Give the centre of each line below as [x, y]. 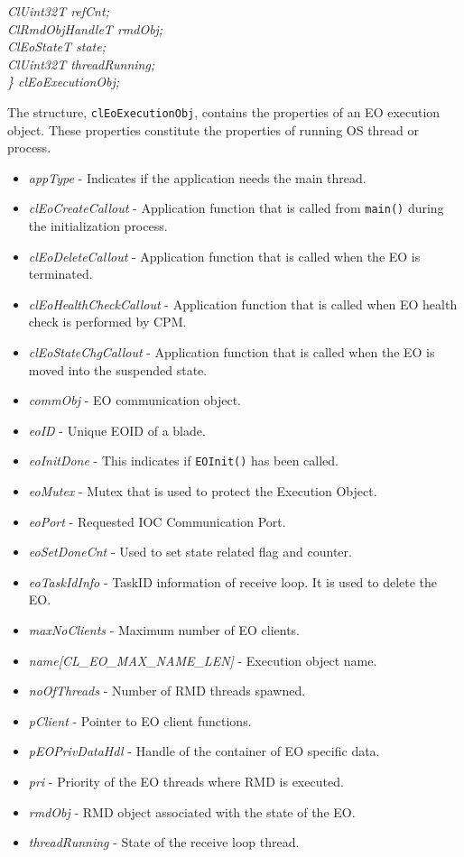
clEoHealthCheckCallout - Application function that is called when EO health [243, 304]
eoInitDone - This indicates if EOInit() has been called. [183, 461]
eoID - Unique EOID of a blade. [117, 430]
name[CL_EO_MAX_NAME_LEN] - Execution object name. [203, 660]
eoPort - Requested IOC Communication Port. [157, 521]
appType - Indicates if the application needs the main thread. [197, 177]
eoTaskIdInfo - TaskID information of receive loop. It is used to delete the [233, 581]
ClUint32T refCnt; [58, 11]
